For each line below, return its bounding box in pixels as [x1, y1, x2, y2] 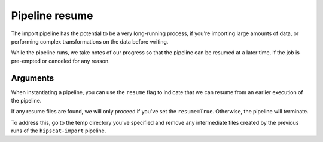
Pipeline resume [11, 9, 93, 22]
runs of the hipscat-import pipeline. [11, 127, 106, 134]
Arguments [11, 73, 54, 83]
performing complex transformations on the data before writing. [11, 38, 169, 45]
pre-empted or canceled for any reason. [11, 57, 110, 64]
